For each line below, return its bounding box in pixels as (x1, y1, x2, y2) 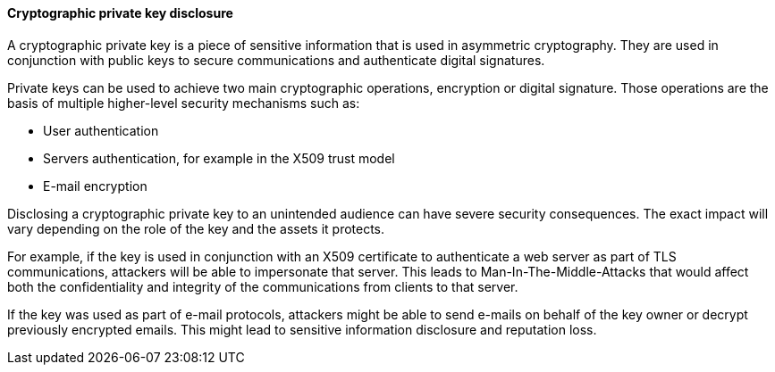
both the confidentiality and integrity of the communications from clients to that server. (7, 278, 518, 294)
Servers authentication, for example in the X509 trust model (43, 150, 395, 166)
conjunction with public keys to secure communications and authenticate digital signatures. (7, 52, 545, 68)
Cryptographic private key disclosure (7, 5, 233, 21)
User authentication (43, 122, 159, 138)
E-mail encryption (43, 178, 147, 194)
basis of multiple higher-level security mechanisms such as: (7, 95, 360, 111)
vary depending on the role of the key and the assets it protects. (7, 220, 385, 236)
